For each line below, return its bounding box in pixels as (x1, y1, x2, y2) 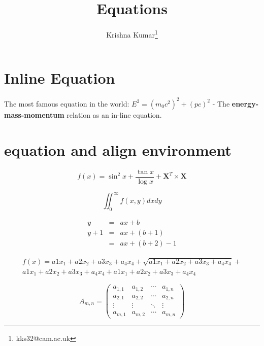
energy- (232, 98, 259, 109)
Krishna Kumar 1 (106, 28, 158, 40)
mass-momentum (4, 109, 64, 120)
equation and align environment (4, 139, 232, 160)
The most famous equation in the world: (4, 98, 129, 109)
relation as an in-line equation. (67, 109, 162, 120)
